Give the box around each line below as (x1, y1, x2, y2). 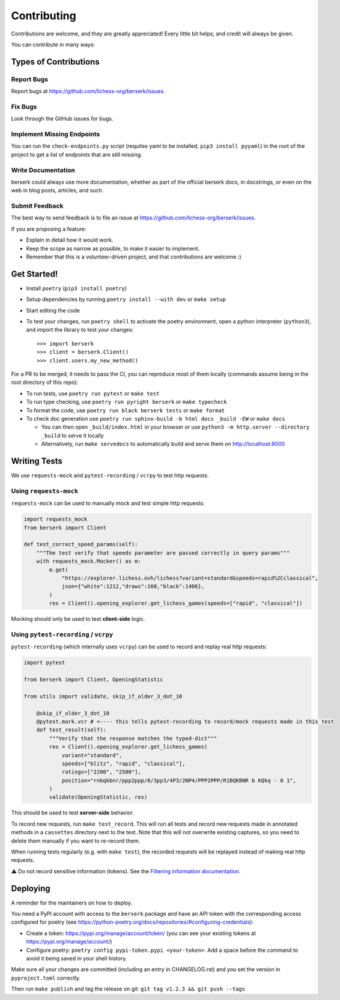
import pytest (23, 659, 65, 666)
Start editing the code (26, 306, 80, 314)
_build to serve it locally (41, 431, 105, 439)
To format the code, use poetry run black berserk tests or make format (26, 406, 225, 414)
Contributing (11, 9, 76, 22)
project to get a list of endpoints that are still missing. (11, 151, 142, 158)
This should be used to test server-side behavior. (11, 809, 135, 817)
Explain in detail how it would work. (26, 236, 114, 243)
